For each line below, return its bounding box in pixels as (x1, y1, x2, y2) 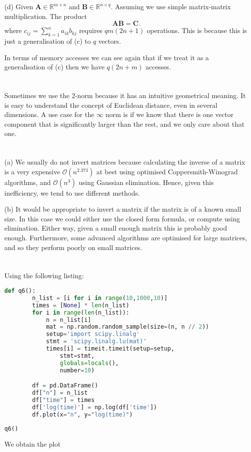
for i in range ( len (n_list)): (32, 309, 129, 316)
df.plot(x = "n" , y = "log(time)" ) (32, 411, 133, 418)
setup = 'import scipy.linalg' (46, 331, 140, 338)
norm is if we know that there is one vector (105, 109, 234, 119)
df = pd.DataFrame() (32, 382, 98, 389)
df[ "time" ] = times (32, 396, 95, 403)
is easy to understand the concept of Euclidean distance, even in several (4, 100, 218, 110)
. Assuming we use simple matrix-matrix (110, 1, 231, 11)
